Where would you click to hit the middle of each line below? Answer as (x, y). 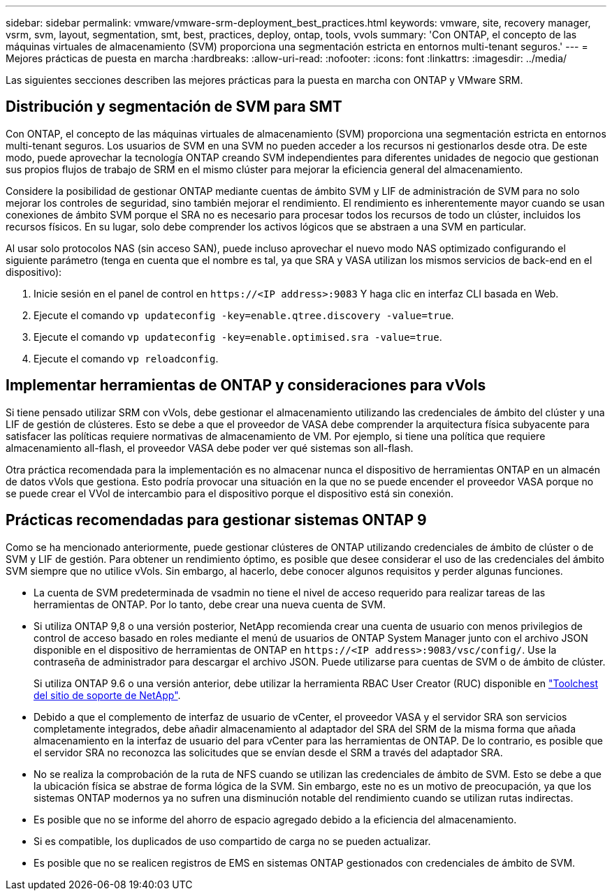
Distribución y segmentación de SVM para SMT (174, 107)
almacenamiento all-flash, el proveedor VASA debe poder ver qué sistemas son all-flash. (210, 448)
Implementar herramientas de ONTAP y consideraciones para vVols (246, 385)
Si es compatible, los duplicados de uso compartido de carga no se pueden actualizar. (232, 841)
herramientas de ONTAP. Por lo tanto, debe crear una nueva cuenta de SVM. (210, 604)
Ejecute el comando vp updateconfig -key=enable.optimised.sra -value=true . (238, 337)
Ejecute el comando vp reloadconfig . (126, 358)
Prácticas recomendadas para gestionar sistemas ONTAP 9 (216, 520)
